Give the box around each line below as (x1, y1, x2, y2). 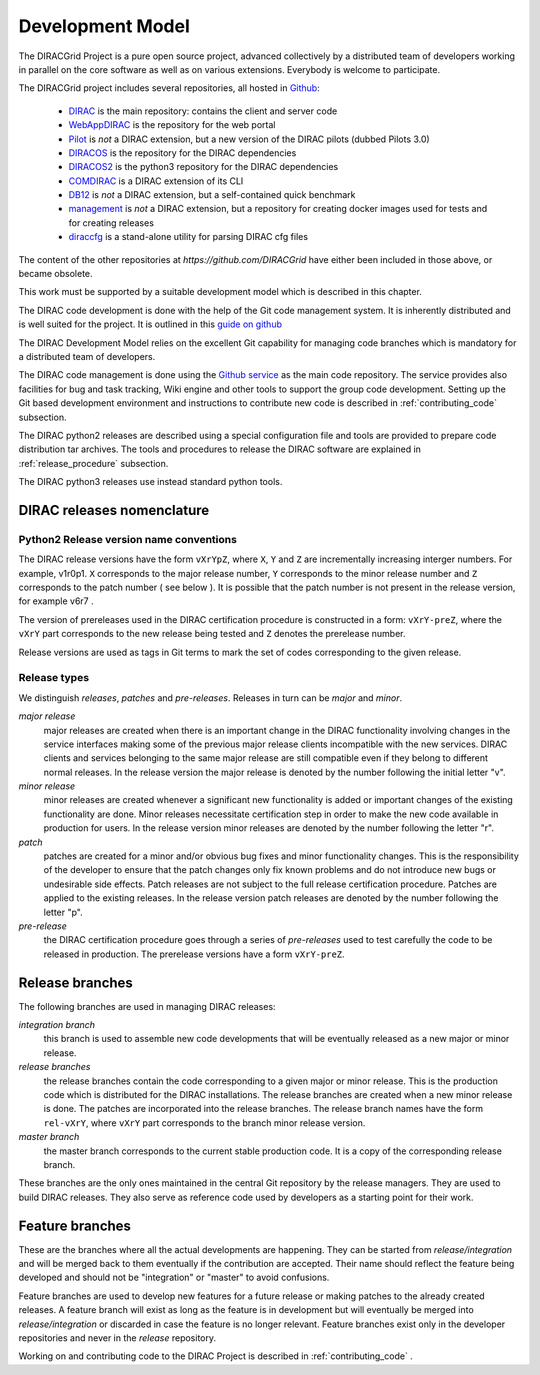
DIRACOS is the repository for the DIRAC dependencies (68, 146, 297, 159)
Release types (18, 671, 90, 685)
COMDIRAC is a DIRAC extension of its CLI (68, 175, 244, 187)
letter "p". (43, 906, 84, 918)
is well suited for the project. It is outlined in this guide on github (18, 318, 282, 330)
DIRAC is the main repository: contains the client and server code (68, 105, 338, 117)
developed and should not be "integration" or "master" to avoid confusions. (18, 1271, 330, 1284)
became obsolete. (18, 268, 94, 280)
